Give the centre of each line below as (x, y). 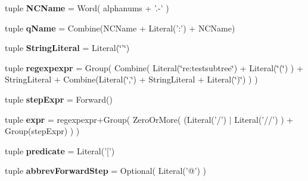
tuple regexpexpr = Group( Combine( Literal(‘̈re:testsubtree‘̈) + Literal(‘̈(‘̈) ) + (154, 67)
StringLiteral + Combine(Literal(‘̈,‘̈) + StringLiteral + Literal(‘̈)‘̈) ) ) (131, 79)
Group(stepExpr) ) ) (42, 131)
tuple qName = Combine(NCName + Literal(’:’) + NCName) (120, 28)
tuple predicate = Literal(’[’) (60, 150)
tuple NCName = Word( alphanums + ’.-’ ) (87, 8)
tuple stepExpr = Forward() (59, 99)
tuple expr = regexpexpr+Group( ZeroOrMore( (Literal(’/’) (116, 119)
